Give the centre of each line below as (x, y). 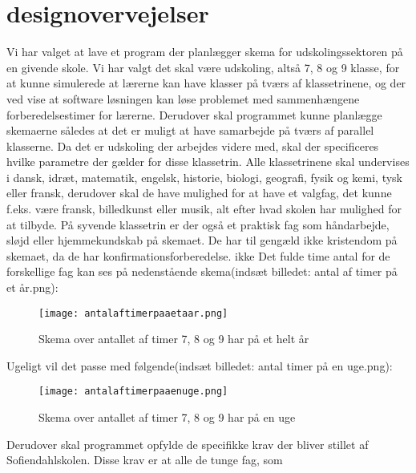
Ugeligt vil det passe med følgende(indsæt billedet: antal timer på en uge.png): (200, 365)
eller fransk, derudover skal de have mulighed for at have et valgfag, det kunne (199, 193)
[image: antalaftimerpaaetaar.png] (133, 313)
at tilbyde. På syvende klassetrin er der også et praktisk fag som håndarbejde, (198, 224)
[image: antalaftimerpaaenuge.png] (133, 392)
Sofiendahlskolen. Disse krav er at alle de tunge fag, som (145, 460)
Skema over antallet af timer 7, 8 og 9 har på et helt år (174, 339)
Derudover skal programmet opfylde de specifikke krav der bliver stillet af (188, 444)
